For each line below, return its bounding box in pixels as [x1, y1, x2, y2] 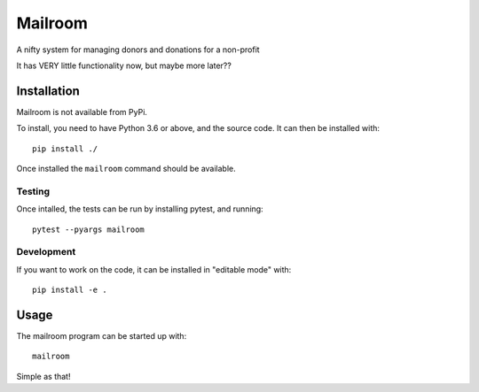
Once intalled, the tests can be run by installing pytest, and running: [16, 204, 263, 214]
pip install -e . [32, 285, 107, 296]
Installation [16, 83, 80, 98]
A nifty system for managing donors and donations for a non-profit [16, 44, 261, 55]
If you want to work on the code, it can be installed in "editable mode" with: [16, 264, 292, 274]
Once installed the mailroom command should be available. [16, 164, 237, 174]
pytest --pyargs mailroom [32, 224, 145, 234]
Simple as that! [16, 371, 71, 381]
